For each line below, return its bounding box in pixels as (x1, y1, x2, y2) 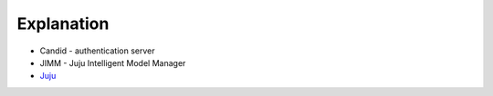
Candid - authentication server (39, 45, 155, 56)
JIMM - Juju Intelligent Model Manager (39, 57, 186, 68)
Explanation (16, 14, 110, 34)
